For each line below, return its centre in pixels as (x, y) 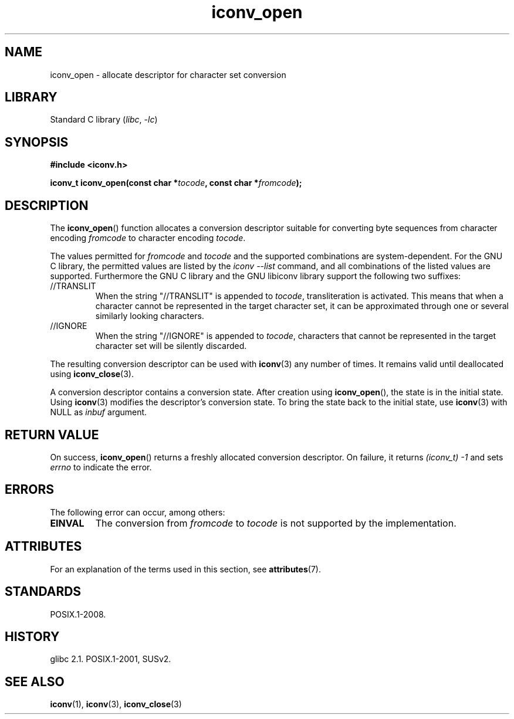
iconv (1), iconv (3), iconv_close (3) (116, 704)
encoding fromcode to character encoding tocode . (148, 238)
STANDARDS (43, 592)
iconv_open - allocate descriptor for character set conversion (168, 74)
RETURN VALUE (52, 435)
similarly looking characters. (150, 316)
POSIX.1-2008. (78, 614)
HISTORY (32, 636)
